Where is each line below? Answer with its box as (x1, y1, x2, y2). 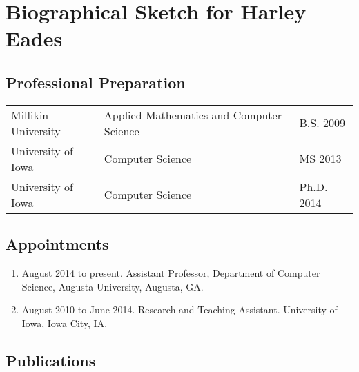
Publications (6, 349, 96, 371)
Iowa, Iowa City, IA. (21, 315, 108, 330)
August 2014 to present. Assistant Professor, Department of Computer (21, 265, 320, 280)
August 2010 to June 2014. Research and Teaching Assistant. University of (21, 302, 338, 317)
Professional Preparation (6, 71, 186, 92)
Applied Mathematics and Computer (104, 106, 282, 123)
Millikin (11, 106, 49, 123)
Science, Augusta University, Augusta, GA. (21, 279, 204, 293)
